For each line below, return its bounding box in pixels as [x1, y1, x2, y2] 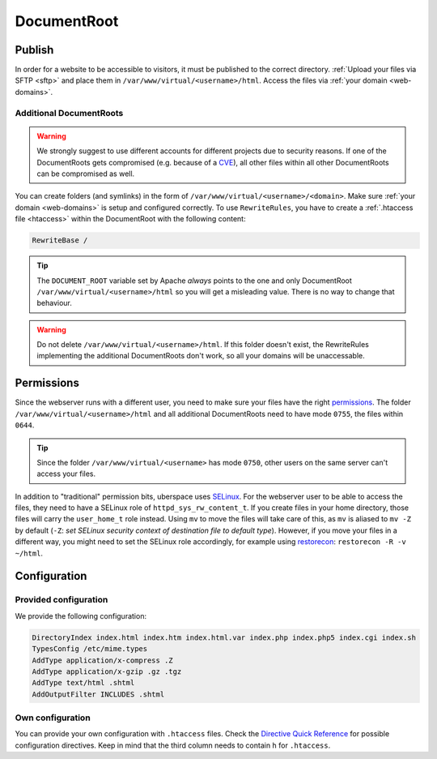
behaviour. [36, 298, 73, 308]
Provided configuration [15, 594, 108, 606]
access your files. [36, 469, 96, 478]
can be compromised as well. [36, 169, 135, 178]
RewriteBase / [32, 236, 88, 245]
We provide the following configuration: [15, 611, 147, 620]
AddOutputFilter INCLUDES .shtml [32, 689, 165, 699]
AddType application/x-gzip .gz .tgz [32, 667, 182, 676]
